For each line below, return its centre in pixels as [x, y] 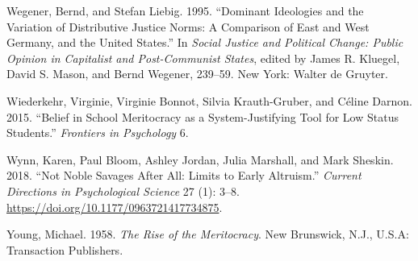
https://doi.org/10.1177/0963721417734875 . [115, 207]
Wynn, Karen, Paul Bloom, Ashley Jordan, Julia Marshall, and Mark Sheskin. [200, 159]
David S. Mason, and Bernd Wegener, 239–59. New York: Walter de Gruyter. [197, 74]
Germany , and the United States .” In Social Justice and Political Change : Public [205, 42]
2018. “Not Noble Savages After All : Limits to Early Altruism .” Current [184, 175]
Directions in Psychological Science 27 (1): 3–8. [123, 191]
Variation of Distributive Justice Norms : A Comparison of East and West [188, 26]
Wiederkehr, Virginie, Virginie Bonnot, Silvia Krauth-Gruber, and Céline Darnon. [209, 100]
